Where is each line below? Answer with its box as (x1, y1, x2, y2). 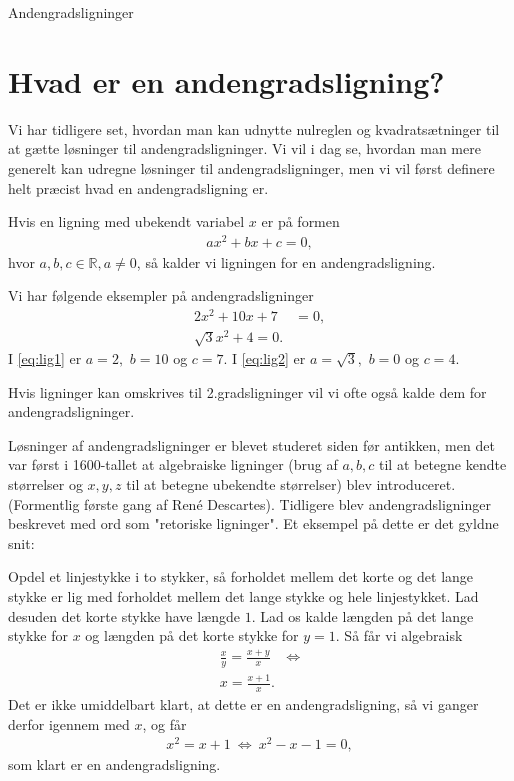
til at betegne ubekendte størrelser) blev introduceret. (126, 473, 456, 494)
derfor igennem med (8, 713, 130, 734)
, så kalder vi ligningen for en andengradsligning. (136, 251, 436, 272)
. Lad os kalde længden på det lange (251, 605, 474, 626)
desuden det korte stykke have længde (8, 605, 240, 626)
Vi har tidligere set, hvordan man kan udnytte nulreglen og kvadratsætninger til (8, 118, 500, 139)
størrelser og (8, 473, 83, 494)
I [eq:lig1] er (8, 347, 82, 368)
